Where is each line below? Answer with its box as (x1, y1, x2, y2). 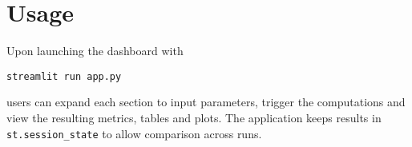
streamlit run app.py (6, 70, 122, 82)
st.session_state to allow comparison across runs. (6, 125, 262, 141)
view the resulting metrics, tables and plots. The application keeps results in (6, 109, 382, 125)
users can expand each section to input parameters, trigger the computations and (6, 93, 406, 110)
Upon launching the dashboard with (6, 42, 184, 59)
